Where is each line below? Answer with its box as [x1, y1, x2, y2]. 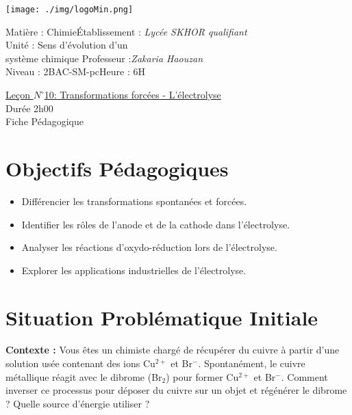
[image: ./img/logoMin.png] [5, 5, 134, 14]
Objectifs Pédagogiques [5, 155, 229, 182]
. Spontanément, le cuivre [198, 356, 305, 371]
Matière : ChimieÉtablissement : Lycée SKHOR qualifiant [5, 24, 247, 38]
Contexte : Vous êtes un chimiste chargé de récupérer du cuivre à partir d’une [5, 343, 340, 357]
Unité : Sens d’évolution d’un [5, 38, 128, 52]
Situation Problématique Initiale [5, 303, 318, 331]
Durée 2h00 [5, 101, 53, 115]
